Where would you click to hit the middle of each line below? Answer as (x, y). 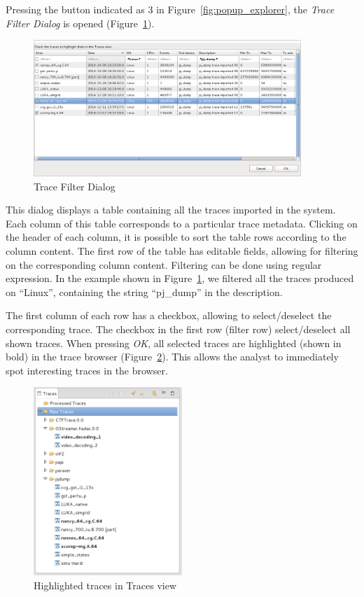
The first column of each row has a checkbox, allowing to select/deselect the (169, 315)
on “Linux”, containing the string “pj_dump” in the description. (144, 292)
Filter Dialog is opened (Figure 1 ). (80, 23)
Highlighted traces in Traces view (105, 585)
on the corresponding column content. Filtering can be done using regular (164, 264)
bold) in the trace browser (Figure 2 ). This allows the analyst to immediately (172, 357)
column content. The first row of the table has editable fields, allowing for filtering (182, 251)
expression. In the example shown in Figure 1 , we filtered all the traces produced (180, 278)
